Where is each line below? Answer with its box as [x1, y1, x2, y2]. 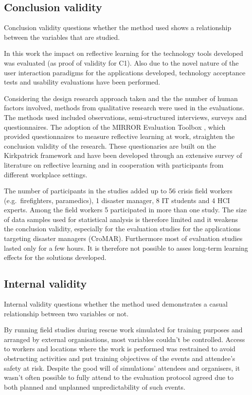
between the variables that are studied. [4, 32, 120, 42]
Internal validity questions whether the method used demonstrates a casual [4, 299, 228, 309]
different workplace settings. [4, 169, 88, 179]
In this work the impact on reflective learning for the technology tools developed [4, 48, 243, 58]
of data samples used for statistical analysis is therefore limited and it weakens [4, 214, 238, 224]
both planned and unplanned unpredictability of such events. [4, 381, 185, 392]
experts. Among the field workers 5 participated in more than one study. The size [4, 205, 247, 215]
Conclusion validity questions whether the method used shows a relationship [4, 22, 232, 33]
